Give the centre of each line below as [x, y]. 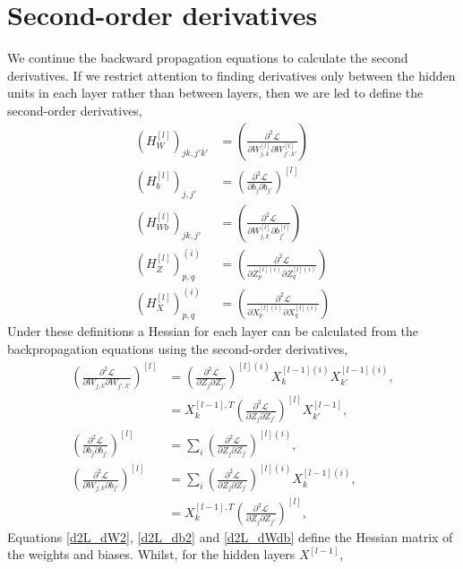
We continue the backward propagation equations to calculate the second [208, 58]
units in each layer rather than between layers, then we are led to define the [215, 93]
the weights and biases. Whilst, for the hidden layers [151, 554]
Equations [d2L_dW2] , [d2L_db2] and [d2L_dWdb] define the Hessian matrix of [230, 536]
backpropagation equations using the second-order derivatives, [178, 348]
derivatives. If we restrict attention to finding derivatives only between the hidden [231, 75]
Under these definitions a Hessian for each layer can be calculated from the [213, 331]
